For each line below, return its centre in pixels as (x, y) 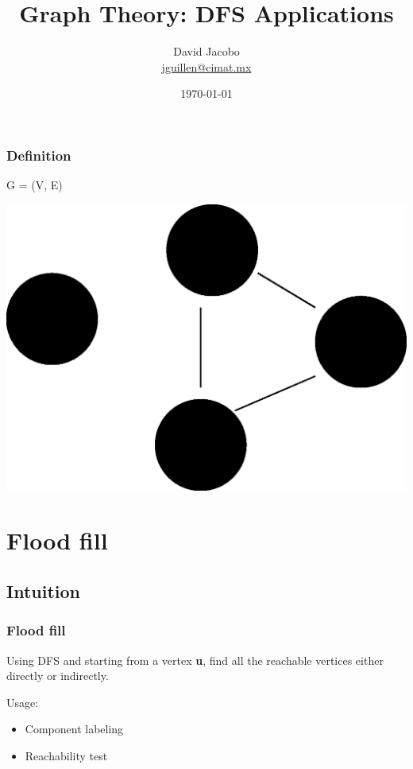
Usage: (23, 702)
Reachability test (66, 755)
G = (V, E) (35, 185)
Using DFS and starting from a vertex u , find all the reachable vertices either (195, 660)
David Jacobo (206, 51)
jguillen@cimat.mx (206, 66)
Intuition (43, 590)
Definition (39, 155)
